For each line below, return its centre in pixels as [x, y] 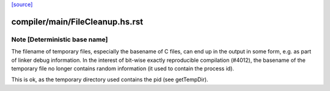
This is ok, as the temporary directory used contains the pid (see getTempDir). [110, 79]
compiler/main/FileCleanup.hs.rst [77, 22]
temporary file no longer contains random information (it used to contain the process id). [123, 68]
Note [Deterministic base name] [60, 39]
